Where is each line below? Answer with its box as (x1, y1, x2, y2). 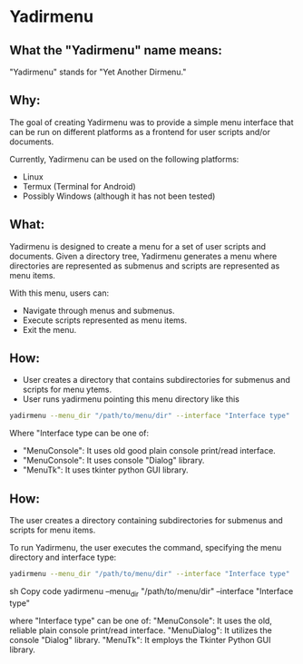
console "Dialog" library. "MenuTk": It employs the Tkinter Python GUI (9, 634, 271, 645)
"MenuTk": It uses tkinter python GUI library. (22, 464, 189, 475)
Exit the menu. (22, 324, 77, 335)
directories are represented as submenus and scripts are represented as (9, 260, 280, 271)
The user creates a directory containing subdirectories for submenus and (9, 515, 283, 526)
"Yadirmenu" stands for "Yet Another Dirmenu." (9, 66, 187, 77)
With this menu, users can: (9, 288, 110, 298)
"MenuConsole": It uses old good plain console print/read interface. (22, 445, 277, 456)
